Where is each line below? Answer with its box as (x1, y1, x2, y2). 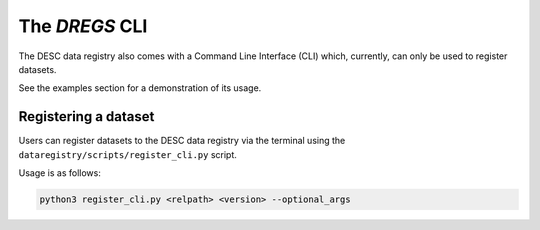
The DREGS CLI (18, 15, 148, 37)
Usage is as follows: (18, 167, 102, 179)
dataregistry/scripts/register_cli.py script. (18, 148, 237, 160)
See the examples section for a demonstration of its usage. (18, 82, 262, 94)
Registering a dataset (18, 108, 155, 125)
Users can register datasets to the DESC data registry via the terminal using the (18, 135, 346, 147)
